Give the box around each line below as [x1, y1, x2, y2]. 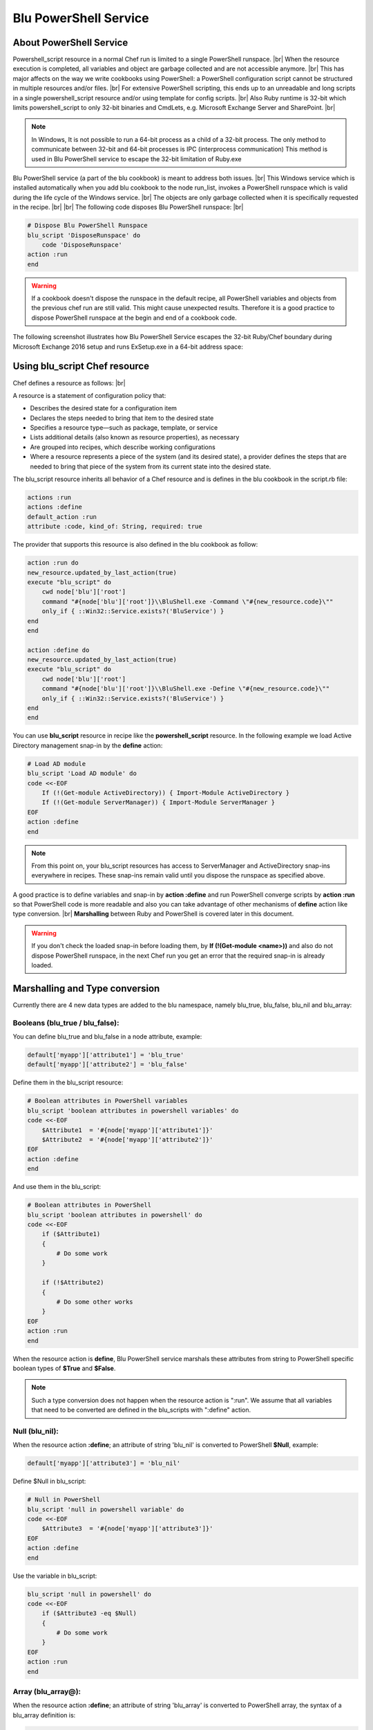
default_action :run [27, 513, 97, 520]
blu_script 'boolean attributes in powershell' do [27, 1211, 203, 1219]
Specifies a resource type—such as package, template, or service [30, 424, 218, 432]
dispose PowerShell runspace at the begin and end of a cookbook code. [31, 313, 238, 322]
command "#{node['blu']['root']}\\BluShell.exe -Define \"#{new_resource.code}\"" [41, 685, 330, 693]
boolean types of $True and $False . [12, 1364, 116, 1372]
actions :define [27, 503, 83, 511]
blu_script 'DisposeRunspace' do [27, 231, 141, 239]
